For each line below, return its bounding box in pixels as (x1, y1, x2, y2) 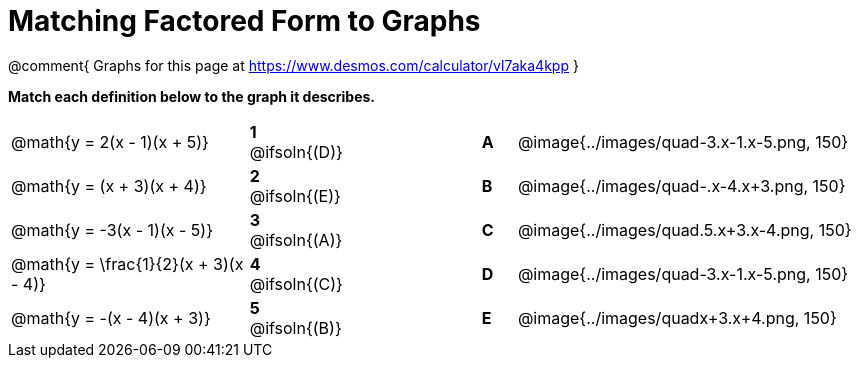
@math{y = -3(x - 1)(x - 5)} (11, 219, 213, 240)
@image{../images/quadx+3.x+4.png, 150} (517, 307, 837, 328)
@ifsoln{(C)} (249, 273, 343, 294)
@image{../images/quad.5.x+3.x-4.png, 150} (517, 219, 852, 240)
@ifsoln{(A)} (249, 229, 343, 250)
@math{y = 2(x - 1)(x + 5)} (11, 131, 209, 152)
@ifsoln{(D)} (249, 141, 343, 162)
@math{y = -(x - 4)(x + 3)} (11, 307, 211, 328)
